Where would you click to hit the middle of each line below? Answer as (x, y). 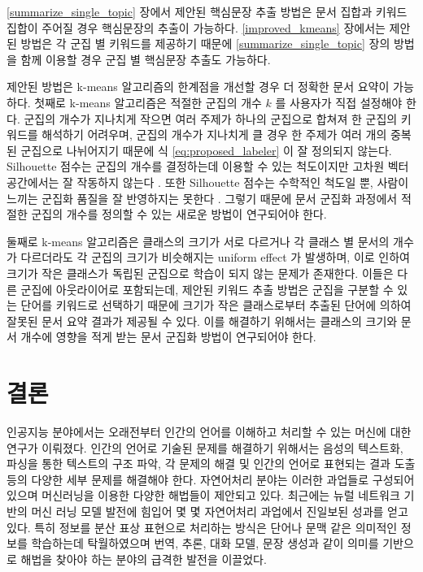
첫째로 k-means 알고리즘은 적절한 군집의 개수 (148, 102)
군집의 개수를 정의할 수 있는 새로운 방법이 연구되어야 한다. (179, 214)
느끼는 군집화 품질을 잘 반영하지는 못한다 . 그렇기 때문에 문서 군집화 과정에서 (202, 198)
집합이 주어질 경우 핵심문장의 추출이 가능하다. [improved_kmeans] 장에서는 (196, 27)
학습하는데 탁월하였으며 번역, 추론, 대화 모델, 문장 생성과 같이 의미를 (205, 543)
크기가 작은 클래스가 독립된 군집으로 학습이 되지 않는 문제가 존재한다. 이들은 (200, 273)
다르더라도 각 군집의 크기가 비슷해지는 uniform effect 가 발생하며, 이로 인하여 (215, 257)
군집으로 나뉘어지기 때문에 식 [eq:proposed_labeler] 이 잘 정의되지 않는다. (206, 150)
